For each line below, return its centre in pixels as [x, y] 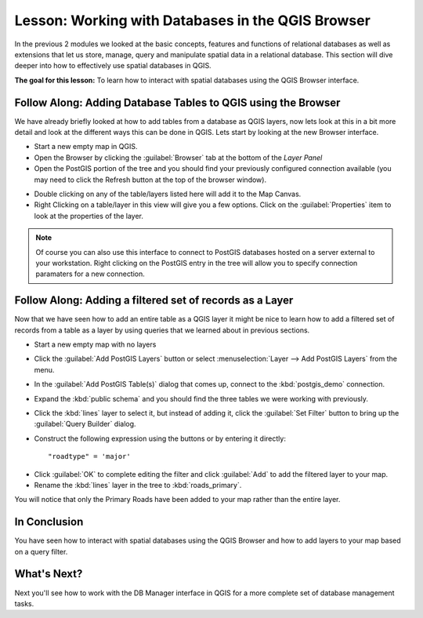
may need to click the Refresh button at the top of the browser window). [150, 180]
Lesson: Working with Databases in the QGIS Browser [193, 20]
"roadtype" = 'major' [89, 456]
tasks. [24, 603]
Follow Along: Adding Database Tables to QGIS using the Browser [177, 102]
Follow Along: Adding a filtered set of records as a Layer [154, 301]
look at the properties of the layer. [89, 216]
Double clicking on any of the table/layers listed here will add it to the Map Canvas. [168, 194]
